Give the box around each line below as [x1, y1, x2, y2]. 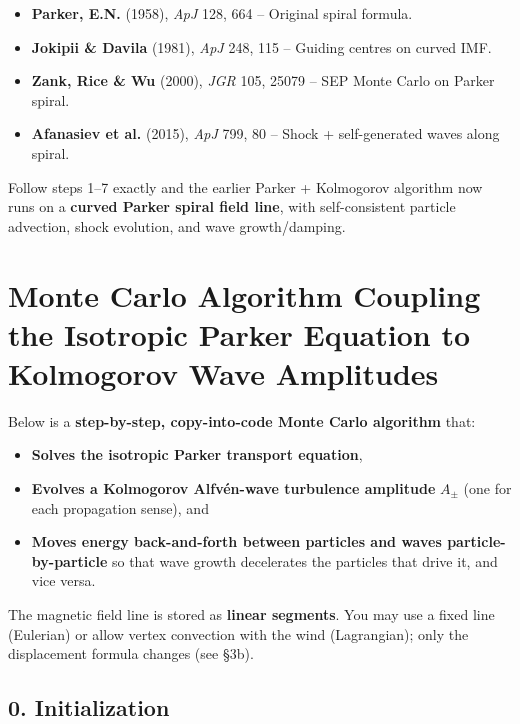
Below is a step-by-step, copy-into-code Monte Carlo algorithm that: [8, 410, 476, 431]
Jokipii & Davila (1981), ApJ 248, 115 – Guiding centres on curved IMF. [31, 36, 492, 57]
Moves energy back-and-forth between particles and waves [31, 531, 442, 552]
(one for [463, 478, 512, 499]
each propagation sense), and [31, 497, 209, 518]
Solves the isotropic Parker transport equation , [31, 444, 363, 465]
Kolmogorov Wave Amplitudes [8, 352, 439, 393]
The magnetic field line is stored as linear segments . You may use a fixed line [8, 604, 495, 624]
